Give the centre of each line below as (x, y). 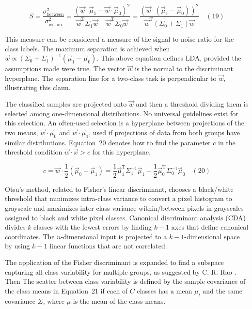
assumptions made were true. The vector (65, 69)
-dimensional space (212, 236)
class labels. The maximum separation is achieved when (87, 48)
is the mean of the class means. (119, 301)
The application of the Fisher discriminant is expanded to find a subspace (114, 262)
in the (227, 142)
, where (54, 301)
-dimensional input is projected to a (114, 236)
